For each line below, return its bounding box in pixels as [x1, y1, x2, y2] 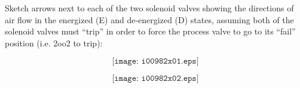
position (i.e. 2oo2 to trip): [5, 36, 103, 49]
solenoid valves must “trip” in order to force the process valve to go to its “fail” [5, 25, 296, 37]
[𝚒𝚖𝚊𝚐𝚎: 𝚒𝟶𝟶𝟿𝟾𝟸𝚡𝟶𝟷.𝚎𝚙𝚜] [112, 57, 199, 66]
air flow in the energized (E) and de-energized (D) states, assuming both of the [5, 13, 294, 26]
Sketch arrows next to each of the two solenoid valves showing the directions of [5, 2, 294, 14]
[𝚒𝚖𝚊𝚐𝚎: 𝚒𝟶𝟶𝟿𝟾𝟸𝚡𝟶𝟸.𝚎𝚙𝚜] [112, 74, 199, 83]
